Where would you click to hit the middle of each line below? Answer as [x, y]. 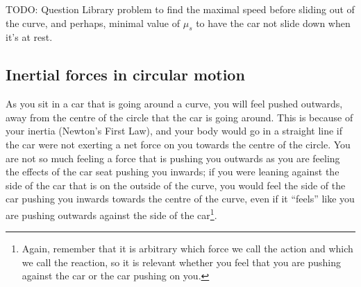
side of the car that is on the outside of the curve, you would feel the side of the [176, 185]
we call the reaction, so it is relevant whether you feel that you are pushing [182, 262]
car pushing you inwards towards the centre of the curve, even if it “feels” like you [180, 199]
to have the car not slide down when [273, 23]
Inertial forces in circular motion [125, 75]
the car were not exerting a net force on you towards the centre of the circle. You [178, 144]
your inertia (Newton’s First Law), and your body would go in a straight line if [174, 131]
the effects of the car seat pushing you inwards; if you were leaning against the [173, 172]
